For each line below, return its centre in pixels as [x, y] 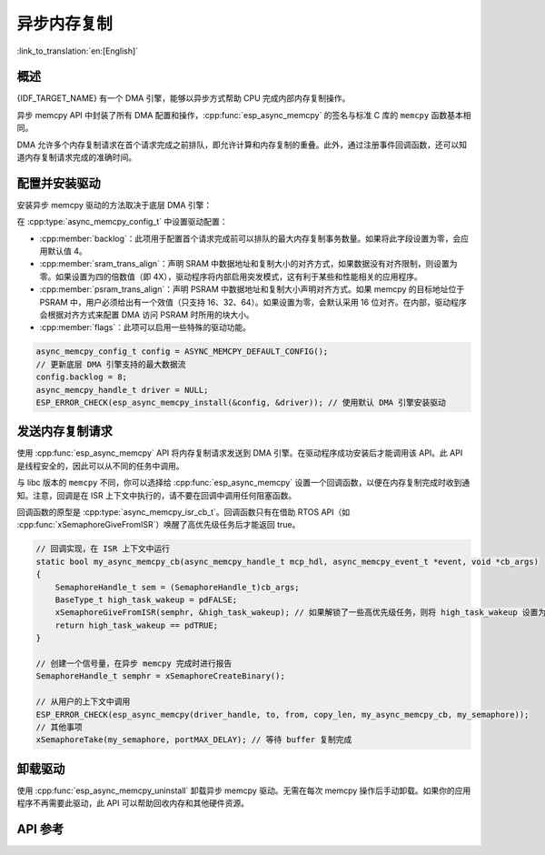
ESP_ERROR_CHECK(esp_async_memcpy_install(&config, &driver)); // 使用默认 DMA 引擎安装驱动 [241, 402]
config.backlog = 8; [81, 377]
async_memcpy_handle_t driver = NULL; [122, 390]
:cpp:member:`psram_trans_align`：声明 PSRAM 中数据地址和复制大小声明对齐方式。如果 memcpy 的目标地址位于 [252, 289]
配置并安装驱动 [59, 183]
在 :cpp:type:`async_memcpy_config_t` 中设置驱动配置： [122, 222]
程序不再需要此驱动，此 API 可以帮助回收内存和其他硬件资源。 [133, 803]
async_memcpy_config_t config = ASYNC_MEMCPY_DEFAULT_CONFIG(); [182, 352]
